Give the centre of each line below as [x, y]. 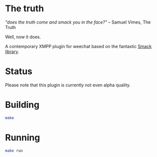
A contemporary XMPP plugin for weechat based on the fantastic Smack [78, 46]
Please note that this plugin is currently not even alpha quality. [68, 85]
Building [22, 105]
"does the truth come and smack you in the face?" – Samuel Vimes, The [78, 22]
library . [12, 52]
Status [19, 71]
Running [23, 137]
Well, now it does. [23, 37]
